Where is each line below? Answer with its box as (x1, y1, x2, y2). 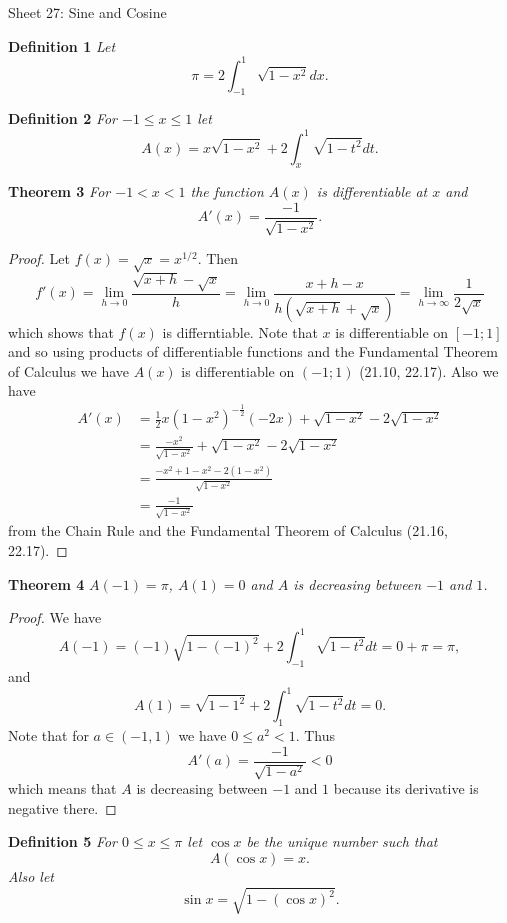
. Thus (295, 725, 336, 746)
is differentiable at (316, 181, 428, 202)
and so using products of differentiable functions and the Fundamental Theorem (8, 341, 498, 362)
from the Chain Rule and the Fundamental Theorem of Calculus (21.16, (8, 520, 449, 541)
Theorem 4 (8, 573, 85, 594)
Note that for (8, 725, 89, 746)
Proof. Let (8, 248, 70, 269)
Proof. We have (8, 607, 102, 628)
